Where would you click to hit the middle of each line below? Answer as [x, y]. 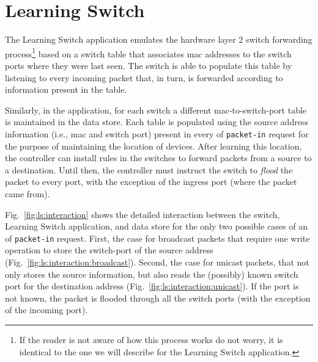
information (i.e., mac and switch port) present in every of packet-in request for [157, 133]
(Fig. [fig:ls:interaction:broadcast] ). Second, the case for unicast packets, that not [157, 262]
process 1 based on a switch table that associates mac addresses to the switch [148, 52]
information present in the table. [66, 89]
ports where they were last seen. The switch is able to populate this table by [149, 65]
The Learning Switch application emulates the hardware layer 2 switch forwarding [159, 39]
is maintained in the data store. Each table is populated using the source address [157, 122]
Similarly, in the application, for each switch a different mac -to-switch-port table [156, 110]
